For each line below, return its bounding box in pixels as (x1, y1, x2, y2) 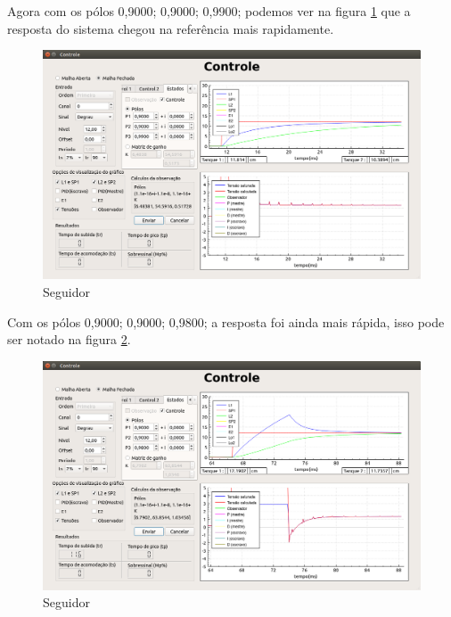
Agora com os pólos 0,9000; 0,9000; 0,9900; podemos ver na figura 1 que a (7, 2, 411, 20)
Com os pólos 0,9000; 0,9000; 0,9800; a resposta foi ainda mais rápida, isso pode (7, 312, 445, 331)
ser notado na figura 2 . (7, 330, 131, 349)
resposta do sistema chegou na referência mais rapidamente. (7, 19, 334, 37)
